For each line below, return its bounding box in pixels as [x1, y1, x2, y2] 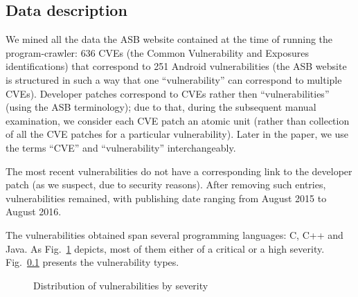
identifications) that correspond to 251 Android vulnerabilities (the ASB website [6, 59, 347, 73]
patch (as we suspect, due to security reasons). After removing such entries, [6, 177, 326, 192]
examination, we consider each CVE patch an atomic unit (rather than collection [6, 113, 350, 127]
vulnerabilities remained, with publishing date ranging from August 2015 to [6, 190, 327, 205]
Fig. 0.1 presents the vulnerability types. [6, 255, 179, 269]
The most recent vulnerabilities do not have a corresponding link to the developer [6, 163, 352, 178]
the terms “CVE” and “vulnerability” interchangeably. [6, 140, 236, 154]
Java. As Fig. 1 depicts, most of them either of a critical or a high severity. [6, 241, 325, 255]
